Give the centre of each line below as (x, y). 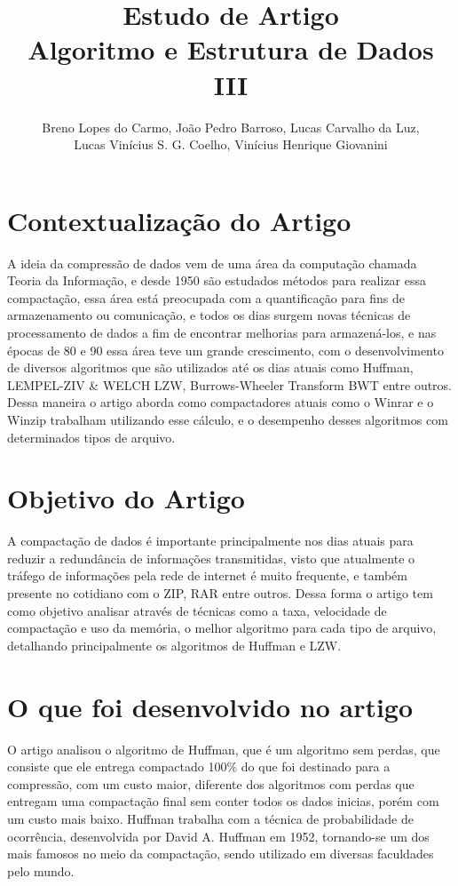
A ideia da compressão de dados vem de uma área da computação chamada (212, 263)
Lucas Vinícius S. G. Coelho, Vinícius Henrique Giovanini (231, 144)
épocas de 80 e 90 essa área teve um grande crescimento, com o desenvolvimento (225, 350)
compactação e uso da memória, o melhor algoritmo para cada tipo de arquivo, (222, 628)
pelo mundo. (41, 870)
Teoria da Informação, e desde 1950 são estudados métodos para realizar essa (217, 280)
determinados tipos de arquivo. (91, 437)
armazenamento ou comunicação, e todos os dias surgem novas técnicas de (209, 315)
